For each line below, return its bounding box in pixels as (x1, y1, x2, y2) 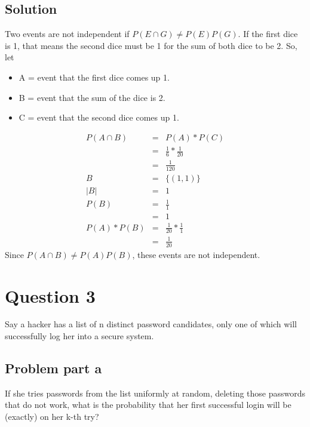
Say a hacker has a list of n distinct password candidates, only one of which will (5, 318, 297, 330)
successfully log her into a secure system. (5, 330, 154, 342)
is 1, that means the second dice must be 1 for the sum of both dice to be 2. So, (5, 39, 297, 51)
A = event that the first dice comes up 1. (19, 70, 170, 83)
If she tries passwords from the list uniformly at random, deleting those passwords (5, 386, 306, 399)
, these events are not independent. (132, 248, 260, 260)
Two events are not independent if (5, 27, 130, 40)
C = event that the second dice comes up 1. (19, 111, 179, 124)
